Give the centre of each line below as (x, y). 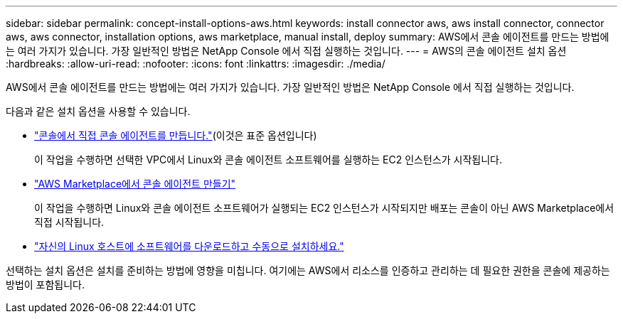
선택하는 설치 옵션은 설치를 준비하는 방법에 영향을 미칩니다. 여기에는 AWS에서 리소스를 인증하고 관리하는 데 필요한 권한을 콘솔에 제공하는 (308, 270)
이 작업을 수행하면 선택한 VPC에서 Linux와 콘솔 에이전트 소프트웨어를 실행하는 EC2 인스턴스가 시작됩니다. (268, 159)
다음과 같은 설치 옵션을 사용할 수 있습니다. (98, 111)
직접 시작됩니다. (69, 222)
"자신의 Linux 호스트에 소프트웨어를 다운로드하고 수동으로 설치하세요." (189, 246)
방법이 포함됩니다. (46, 285)
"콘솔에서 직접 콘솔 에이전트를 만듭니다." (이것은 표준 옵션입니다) (176, 135)
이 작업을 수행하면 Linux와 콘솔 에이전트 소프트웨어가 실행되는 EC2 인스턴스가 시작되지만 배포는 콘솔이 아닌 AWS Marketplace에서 (324, 208)
